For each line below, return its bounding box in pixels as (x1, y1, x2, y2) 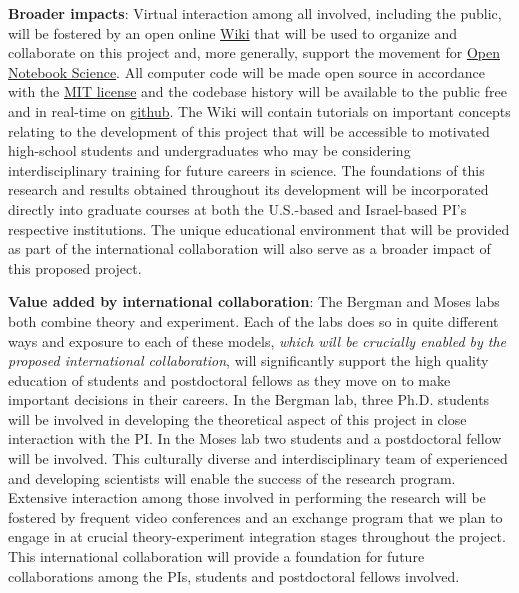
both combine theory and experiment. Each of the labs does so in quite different (8, 310, 499, 331)
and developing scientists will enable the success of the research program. (8, 467, 456, 488)
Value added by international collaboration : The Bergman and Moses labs (8, 291, 500, 312)
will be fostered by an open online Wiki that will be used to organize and (8, 22, 458, 43)
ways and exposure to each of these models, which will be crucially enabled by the (8, 330, 507, 351)
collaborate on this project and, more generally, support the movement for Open (8, 42, 500, 63)
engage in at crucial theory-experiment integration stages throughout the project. (8, 526, 506, 547)
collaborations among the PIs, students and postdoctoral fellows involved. (8, 565, 460, 586)
